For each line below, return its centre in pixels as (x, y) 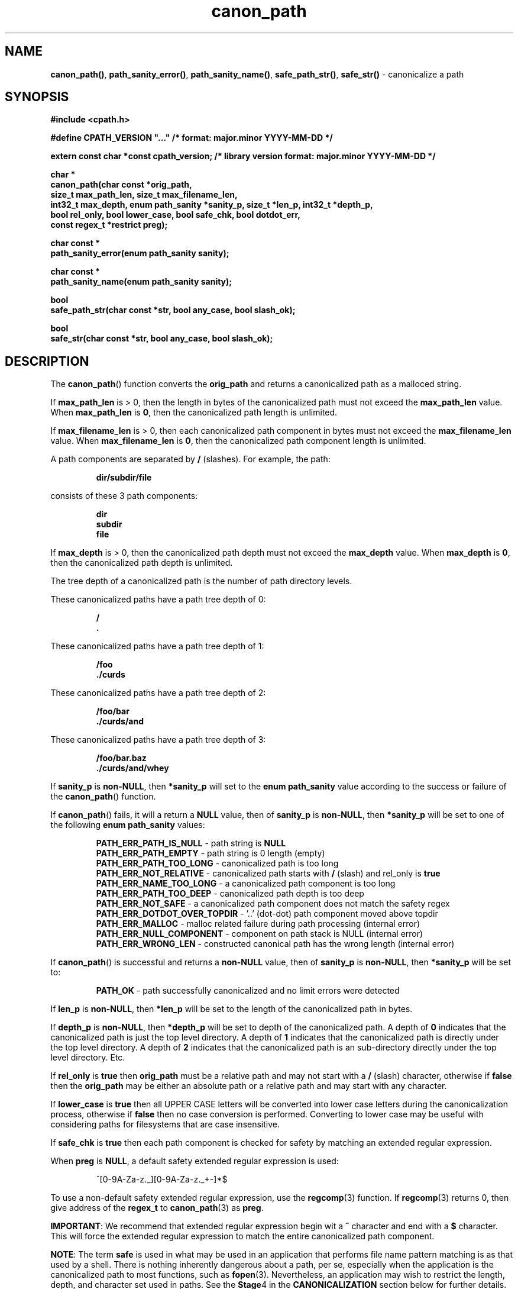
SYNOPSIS (37, 97)
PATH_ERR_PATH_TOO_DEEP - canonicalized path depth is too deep (230, 894)
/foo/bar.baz (121, 758)
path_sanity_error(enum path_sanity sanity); (140, 253)
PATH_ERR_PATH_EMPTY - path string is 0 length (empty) (211, 853)
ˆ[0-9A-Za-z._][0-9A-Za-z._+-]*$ (162, 1180)
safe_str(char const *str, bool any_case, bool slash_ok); (162, 339)
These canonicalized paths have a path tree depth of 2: (158, 693)
